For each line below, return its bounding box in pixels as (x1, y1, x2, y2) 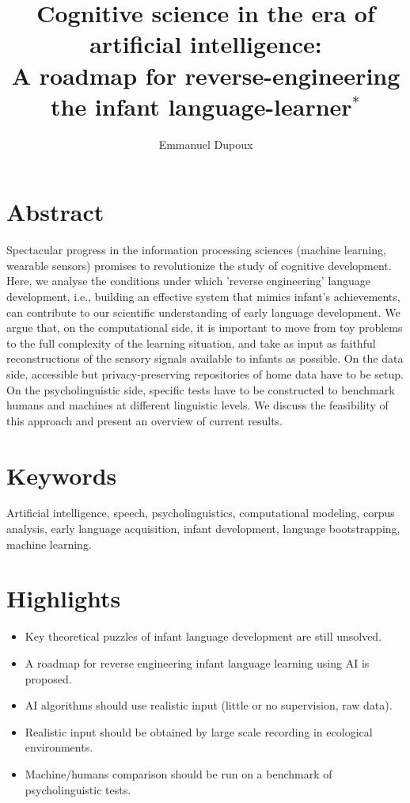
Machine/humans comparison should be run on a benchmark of (25, 765, 332, 782)
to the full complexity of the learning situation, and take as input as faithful (6, 334, 376, 351)
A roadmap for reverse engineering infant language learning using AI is (25, 654, 370, 671)
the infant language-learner (50, 89, 352, 122)
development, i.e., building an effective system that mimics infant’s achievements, (6, 288, 401, 304)
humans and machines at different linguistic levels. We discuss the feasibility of (6, 397, 389, 413)
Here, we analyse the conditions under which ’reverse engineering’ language (6, 272, 371, 289)
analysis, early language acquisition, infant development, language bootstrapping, (6, 520, 401, 537)
